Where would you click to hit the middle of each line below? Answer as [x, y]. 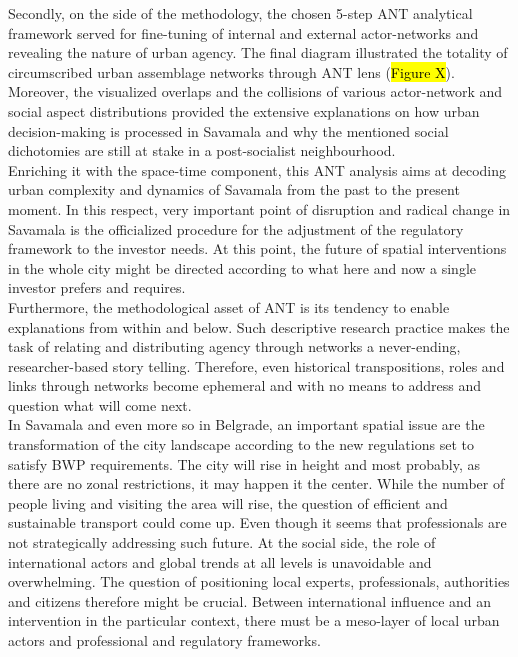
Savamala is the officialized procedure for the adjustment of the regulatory [236, 228]
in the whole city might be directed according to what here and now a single [242, 267]
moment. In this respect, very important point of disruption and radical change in [259, 208]
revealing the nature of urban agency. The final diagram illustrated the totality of [258, 52]
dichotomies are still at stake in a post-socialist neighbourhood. [202, 150]
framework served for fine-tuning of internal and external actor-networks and [243, 32]
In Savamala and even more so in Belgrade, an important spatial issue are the [246, 424]
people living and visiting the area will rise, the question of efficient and [228, 502]
